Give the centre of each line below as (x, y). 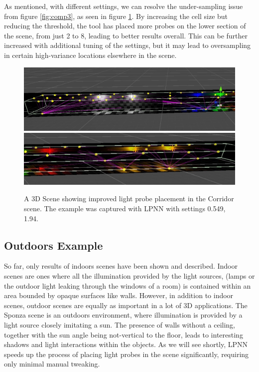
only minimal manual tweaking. (52, 364)
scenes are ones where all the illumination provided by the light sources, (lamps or (129, 275)
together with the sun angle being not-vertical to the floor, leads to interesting (124, 334)
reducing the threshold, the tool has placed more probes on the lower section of (125, 26)
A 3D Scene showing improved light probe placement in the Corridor (129, 198)
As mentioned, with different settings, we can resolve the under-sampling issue (124, 6)
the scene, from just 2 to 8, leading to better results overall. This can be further (126, 35)
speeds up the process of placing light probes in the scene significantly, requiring (127, 354)
